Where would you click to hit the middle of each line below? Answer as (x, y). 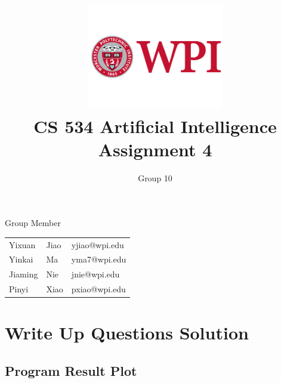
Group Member (33, 223)
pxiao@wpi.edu (98, 289)
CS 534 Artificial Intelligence (155, 126)
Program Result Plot (71, 371)
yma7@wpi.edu (99, 259)
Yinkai (21, 259)
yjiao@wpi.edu (98, 244)
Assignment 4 (155, 149)
